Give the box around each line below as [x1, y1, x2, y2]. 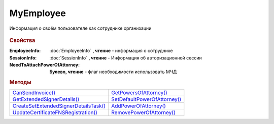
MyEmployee [9, 8, 66, 19]
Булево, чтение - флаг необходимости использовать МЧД [49, 69, 177, 75]
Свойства [9, 37, 36, 44]
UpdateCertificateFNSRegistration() [12, 109, 97, 116]
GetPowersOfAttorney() [111, 89, 167, 96]
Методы [9, 79, 31, 86]
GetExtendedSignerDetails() [12, 96, 80, 103]
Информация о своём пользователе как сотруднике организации [9, 25, 152, 31]
